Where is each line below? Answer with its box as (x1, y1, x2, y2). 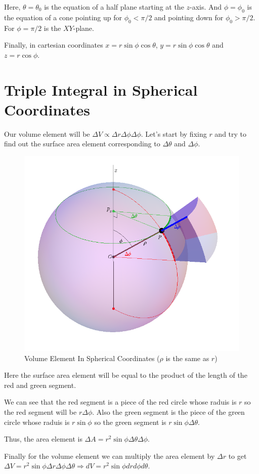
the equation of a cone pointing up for (4, 12, 122, 22)
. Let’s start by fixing (141, 128, 207, 139)
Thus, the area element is (4, 433, 82, 444)
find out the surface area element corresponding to (4, 138, 160, 149)
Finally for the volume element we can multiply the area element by (4, 450, 215, 461)
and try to (214, 128, 247, 139)
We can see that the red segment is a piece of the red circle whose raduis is (4, 397, 237, 407)
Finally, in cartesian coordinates (4, 39, 103, 50)
